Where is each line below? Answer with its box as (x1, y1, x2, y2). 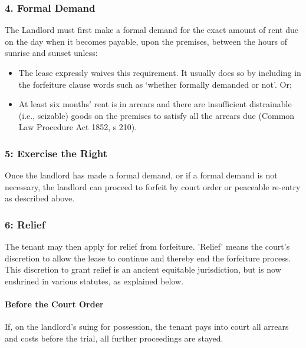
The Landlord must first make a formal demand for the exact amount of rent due (5, 24, 298, 36)
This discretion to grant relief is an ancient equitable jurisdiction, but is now (5, 263, 281, 276)
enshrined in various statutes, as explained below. (5, 274, 184, 287)
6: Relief (5, 217, 45, 231)
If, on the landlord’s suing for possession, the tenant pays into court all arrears (5, 320, 289, 333)
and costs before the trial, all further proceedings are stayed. (5, 332, 223, 344)
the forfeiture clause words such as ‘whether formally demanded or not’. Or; (18, 78, 292, 90)
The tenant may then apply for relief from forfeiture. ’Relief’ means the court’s (5, 240, 290, 253)
